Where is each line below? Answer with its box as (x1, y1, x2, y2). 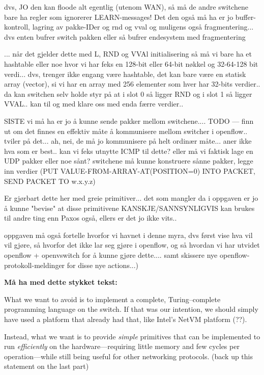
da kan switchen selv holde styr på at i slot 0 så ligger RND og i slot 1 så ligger (4, 88, 252, 99)
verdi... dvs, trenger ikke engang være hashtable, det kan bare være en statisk (4, 68, 246, 79)
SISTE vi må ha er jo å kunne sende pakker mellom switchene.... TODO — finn (4, 115, 254, 126)
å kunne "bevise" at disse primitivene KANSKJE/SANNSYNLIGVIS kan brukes (4, 202, 255, 213)
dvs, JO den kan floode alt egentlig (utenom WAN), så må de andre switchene (4, 2, 248, 12)
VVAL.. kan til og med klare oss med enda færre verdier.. (4, 98, 184, 109)
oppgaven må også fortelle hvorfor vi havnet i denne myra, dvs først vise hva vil (4, 229, 253, 240)
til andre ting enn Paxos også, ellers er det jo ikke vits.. (4, 212, 177, 223)
